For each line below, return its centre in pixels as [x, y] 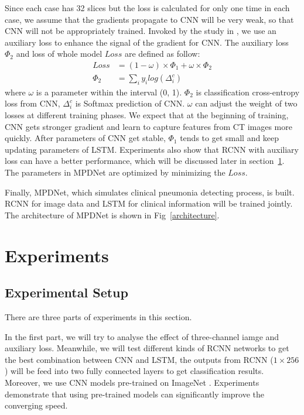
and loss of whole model [59, 54]
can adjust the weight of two [246, 103]
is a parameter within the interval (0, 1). [109, 92]
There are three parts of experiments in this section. [98, 316]
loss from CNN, [33, 103]
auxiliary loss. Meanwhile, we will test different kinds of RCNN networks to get [147, 348]
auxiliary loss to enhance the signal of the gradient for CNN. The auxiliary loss [147, 42]
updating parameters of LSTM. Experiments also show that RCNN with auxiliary [152, 149]
